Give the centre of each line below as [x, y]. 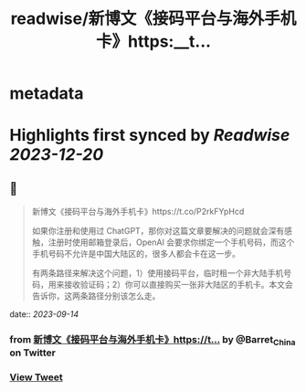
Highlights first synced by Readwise [150, 136]
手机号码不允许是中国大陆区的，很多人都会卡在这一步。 [136, 254]
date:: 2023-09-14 [44, 314]
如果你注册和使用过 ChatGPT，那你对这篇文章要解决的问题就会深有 [158, 231]
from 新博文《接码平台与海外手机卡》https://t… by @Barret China [153, 341]
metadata [47, 94]
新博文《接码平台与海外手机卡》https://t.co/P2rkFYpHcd [138, 212]
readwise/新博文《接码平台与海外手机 [153, 19]
